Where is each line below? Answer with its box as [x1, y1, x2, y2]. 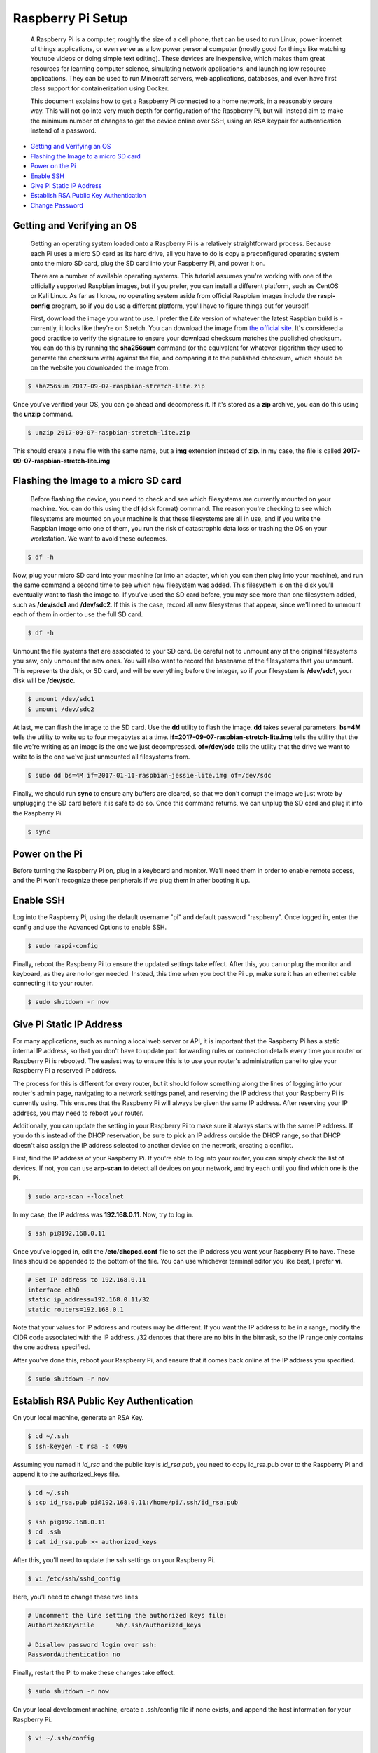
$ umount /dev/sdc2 [27, 705, 94, 713]
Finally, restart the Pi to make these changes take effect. [13, 1669, 175, 1677]
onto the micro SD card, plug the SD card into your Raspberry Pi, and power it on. [30, 259, 265, 267]
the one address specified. [13, 1343, 90, 1351]
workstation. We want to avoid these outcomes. [30, 534, 168, 543]
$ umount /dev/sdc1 [27, 695, 94, 703]
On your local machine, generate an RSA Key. [13, 1414, 144, 1422]
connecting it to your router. [13, 979, 94, 988]
